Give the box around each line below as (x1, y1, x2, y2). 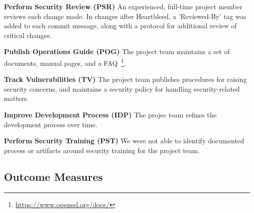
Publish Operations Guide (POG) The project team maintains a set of (4, 46, 230, 57)
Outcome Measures (4, 169, 103, 184)
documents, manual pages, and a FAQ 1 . (4, 56, 126, 68)
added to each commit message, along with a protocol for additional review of (4, 20, 237, 31)
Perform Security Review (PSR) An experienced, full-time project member (4, 1, 243, 11)
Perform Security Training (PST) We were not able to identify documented (4, 136, 244, 146)
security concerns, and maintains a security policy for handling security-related (4, 83, 240, 94)
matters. (4, 93, 29, 103)
